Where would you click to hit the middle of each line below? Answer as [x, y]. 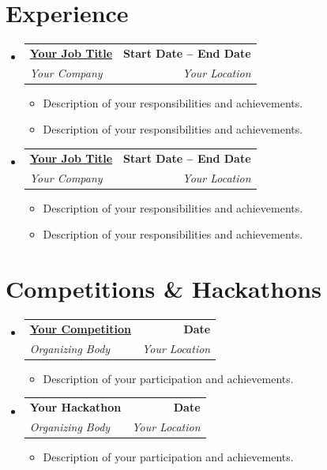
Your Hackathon [75, 407]
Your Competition [80, 328]
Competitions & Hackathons [163, 289]
